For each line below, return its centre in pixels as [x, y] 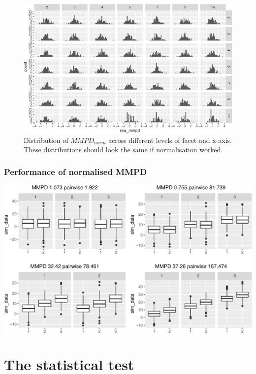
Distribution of [46, 140]
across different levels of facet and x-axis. [170, 140]
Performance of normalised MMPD [76, 171]
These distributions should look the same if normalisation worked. [123, 150]
